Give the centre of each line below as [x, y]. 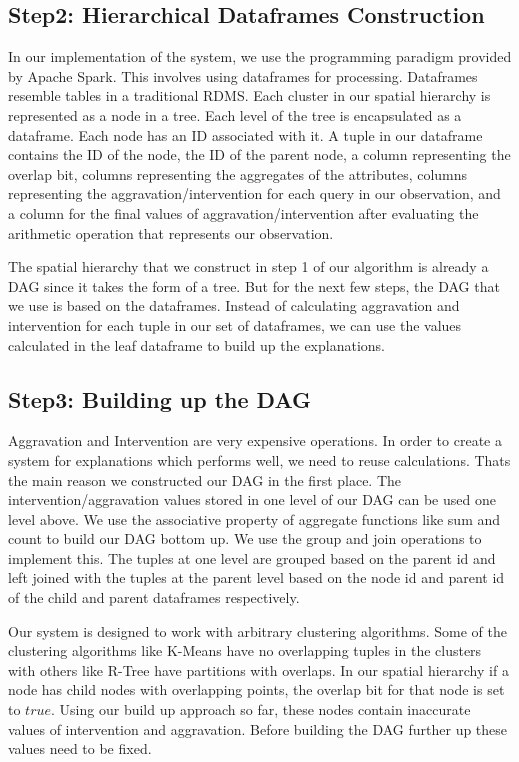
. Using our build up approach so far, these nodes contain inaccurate [261, 709]
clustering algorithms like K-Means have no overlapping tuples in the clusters [245, 650]
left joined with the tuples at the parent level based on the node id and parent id [256, 577]
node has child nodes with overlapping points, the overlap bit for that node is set [256, 689]
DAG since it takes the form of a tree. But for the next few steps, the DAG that [254, 285]
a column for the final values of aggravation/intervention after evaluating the [243, 212]
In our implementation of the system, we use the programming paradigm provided [260, 56]
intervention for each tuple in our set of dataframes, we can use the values [235, 324]
